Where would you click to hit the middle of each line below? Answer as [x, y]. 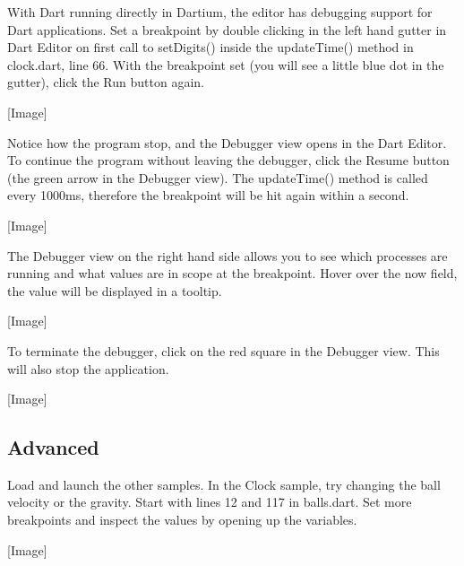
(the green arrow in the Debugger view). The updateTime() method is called [218, 177]
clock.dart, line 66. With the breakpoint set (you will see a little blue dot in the [226, 64]
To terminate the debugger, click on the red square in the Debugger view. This [223, 350]
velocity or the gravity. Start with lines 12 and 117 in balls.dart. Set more [210, 502]
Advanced [53, 447]
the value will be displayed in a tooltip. [115, 290]
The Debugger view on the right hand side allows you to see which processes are [228, 255]
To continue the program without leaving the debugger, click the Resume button [228, 160]
